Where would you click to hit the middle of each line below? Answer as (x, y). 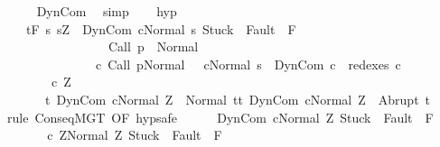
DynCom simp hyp (107, 11)
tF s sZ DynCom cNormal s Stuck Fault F (161, 28)
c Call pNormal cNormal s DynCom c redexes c (248, 64)
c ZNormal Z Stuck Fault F (135, 135)
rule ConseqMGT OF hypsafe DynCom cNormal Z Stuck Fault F (220, 117)
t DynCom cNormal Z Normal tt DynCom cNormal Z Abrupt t (238, 99)
